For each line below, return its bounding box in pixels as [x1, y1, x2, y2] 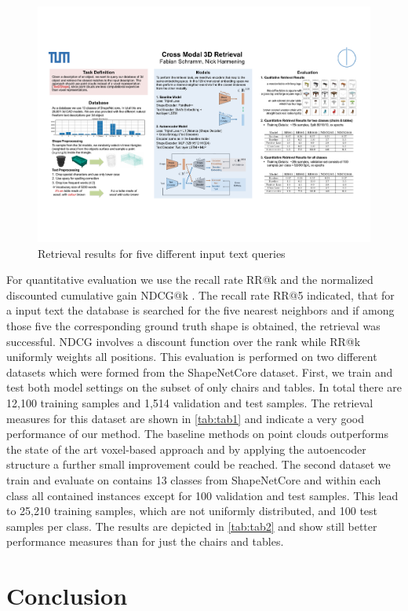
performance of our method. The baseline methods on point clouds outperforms [6, 425, 389, 442]
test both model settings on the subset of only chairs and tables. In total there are [6, 379, 402, 396]
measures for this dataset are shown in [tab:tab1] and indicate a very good [6, 410, 364, 426]
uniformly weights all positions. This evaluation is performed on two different [6, 348, 377, 365]
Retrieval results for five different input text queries [38, 245, 286, 261]
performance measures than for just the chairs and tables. [6, 533, 284, 550]
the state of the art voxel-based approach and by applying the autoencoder [6, 440, 366, 457]
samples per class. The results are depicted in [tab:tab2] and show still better [6, 517, 377, 534]
